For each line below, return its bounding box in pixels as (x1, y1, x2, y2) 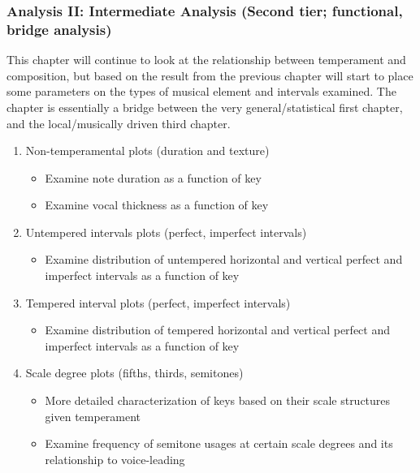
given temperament (45, 407, 141, 424)
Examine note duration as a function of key (45, 169, 262, 186)
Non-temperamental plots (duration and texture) (25, 142, 270, 159)
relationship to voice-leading (45, 450, 185, 467)
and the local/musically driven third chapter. (6, 114, 231, 131)
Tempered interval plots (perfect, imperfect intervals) (25, 294, 291, 311)
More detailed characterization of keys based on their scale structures (45, 392, 391, 409)
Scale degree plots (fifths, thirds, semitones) (25, 364, 244, 381)
